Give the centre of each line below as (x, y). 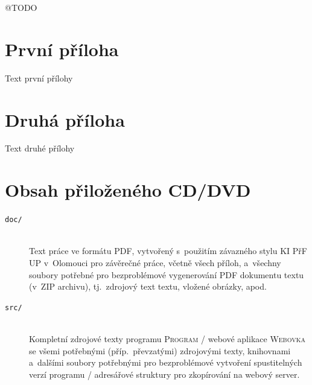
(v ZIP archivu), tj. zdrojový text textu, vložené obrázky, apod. (148, 286)
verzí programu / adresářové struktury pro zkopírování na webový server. (164, 374)
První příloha (62, 49)
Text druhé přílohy (40, 148)
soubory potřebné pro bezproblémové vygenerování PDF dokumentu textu (167, 274)
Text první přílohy (39, 78)
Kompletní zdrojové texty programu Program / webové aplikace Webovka (167, 339)
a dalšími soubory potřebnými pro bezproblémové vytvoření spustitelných (166, 362)
